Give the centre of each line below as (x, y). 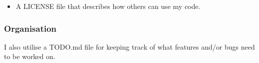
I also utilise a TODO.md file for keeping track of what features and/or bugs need (129, 46)
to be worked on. (30, 56)
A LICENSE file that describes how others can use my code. (108, 6)
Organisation (30, 28)
